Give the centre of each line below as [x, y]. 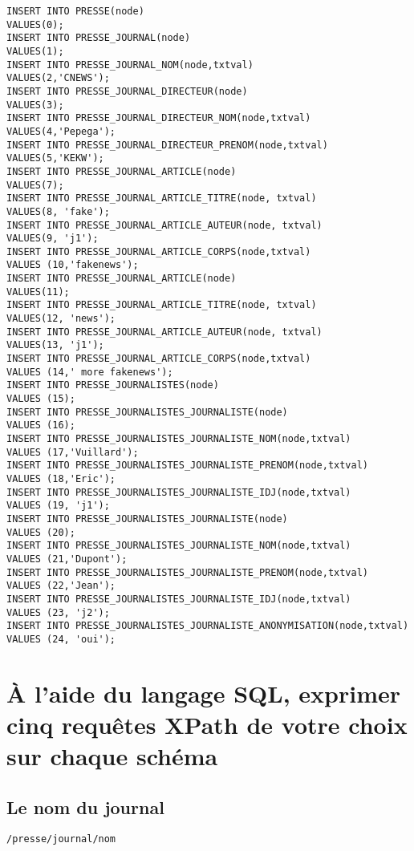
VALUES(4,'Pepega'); [61, 131]
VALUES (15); [41, 399]
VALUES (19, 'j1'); [58, 506]
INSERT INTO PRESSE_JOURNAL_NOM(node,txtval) [130, 65]
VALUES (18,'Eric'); [61, 478]
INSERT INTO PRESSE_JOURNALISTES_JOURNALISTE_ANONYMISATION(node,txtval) [208, 626]
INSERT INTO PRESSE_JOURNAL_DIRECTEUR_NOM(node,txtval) [159, 118]
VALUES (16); [41, 425]
